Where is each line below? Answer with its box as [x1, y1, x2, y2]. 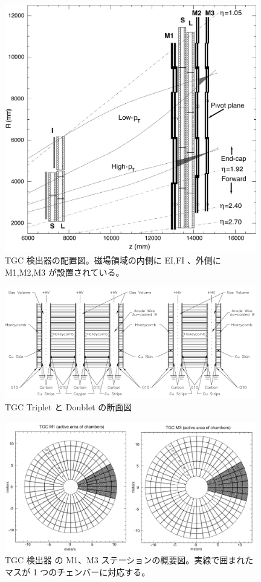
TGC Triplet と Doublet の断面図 [5, 400, 132, 413]
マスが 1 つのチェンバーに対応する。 [5, 565, 150, 578]
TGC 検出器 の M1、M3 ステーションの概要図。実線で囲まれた [5, 554, 254, 566]
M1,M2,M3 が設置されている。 [5, 266, 124, 279]
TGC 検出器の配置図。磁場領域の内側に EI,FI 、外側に [5, 254, 221, 267]
